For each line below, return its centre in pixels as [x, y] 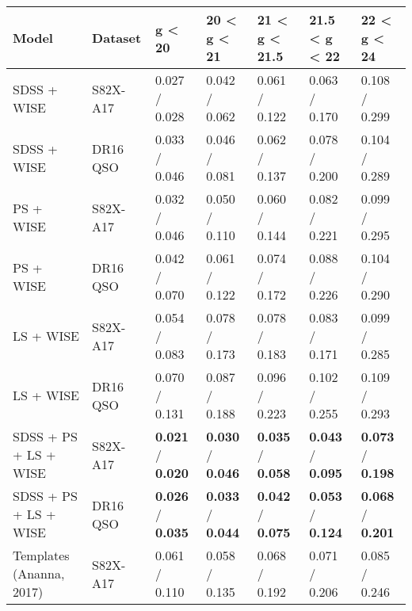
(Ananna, [39, 573]
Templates [41, 555]
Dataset [117, 38]
